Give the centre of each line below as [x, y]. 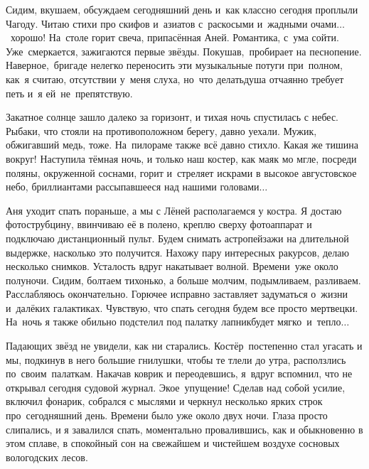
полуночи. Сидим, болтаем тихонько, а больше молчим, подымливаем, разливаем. [183, 280]
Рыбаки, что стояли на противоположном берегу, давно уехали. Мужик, [161, 130]
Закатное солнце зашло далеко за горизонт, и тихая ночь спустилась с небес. [172, 117]
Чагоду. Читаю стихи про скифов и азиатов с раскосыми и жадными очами [171, 23]
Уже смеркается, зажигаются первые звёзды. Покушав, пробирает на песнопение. [184, 51]
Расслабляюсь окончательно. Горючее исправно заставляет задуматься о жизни [177, 294]
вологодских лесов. [47, 457]
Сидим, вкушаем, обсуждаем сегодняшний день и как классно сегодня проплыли [182, 9]
